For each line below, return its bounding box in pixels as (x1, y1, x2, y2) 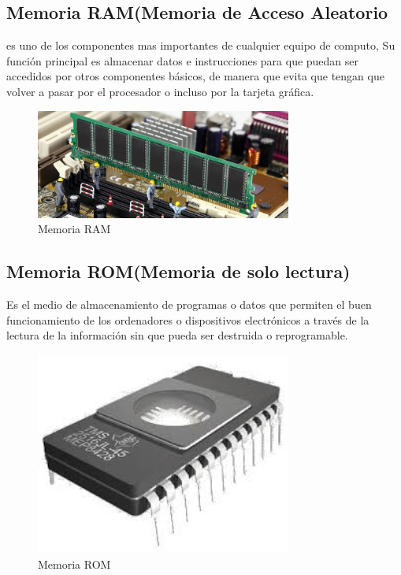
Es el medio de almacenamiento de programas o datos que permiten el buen (6, 295, 372, 312)
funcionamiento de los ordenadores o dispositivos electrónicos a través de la (6, 311, 369, 328)
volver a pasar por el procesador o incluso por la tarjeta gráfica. (6, 83, 314, 99)
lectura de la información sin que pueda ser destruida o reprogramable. (6, 327, 348, 343)
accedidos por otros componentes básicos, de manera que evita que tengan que (6, 68, 384, 84)
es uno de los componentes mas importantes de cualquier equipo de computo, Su (6, 37, 395, 54)
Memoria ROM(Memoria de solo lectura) (6, 259, 351, 284)
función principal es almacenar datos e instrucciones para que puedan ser (6, 52, 359, 69)
